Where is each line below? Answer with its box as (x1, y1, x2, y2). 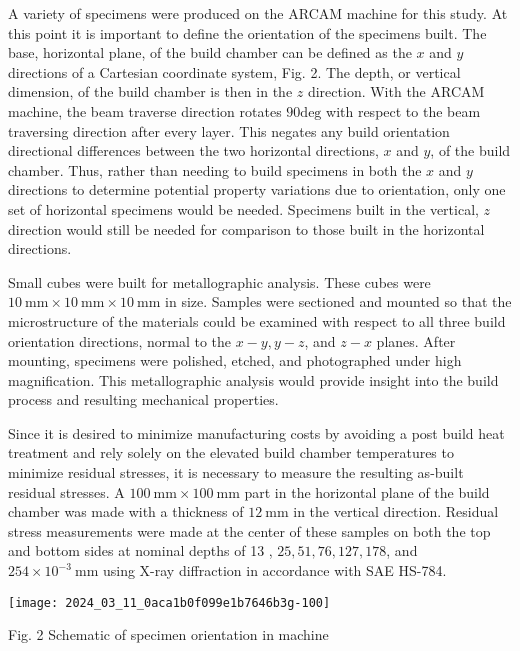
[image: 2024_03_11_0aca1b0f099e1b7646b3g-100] (8, 595, 331, 610)
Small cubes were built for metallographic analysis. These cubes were (8, 271, 431, 292)
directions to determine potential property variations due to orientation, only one (8, 179, 506, 200)
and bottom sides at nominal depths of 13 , (8, 540, 273, 561)
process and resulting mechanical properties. (8, 389, 279, 410)
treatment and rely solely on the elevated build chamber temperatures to (8, 442, 454, 463)
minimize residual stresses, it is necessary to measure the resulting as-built (8, 462, 464, 483)
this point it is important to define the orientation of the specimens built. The (8, 22, 487, 43)
